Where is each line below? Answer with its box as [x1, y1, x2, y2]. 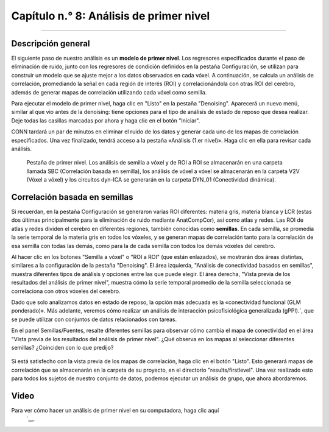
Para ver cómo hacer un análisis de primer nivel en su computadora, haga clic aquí [11, 406, 219, 414]
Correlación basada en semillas [11, 192, 133, 202]
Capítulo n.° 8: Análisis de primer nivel [11, 9, 210, 23]
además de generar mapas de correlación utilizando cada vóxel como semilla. [11, 88, 207, 96]
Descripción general [11, 38, 90, 49]
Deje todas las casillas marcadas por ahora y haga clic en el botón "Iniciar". [11, 116, 200, 124]
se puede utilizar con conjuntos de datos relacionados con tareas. [11, 316, 177, 323]
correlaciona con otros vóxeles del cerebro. [11, 287, 121, 295]
